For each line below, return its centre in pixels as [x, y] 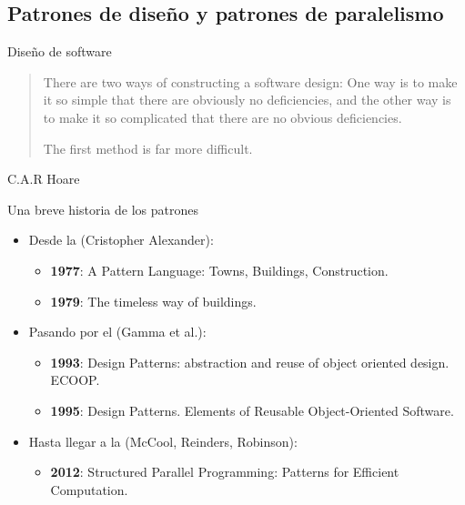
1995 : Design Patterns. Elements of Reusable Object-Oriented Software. [252, 410]
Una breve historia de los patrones [103, 209]
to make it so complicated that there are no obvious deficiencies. [222, 117]
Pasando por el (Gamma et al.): [117, 332]
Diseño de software [60, 51]
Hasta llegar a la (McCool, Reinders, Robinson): [163, 441]
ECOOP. [75, 380]
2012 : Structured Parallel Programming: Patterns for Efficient [225, 472]
